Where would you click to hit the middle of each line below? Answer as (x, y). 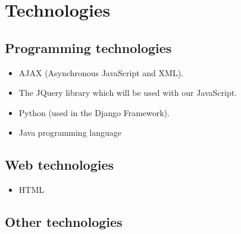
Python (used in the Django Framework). (94, 112)
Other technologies (64, 222)
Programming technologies (88, 47)
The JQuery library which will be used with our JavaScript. (128, 93)
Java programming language (70, 132)
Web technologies (60, 165)
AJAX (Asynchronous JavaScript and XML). (101, 72)
